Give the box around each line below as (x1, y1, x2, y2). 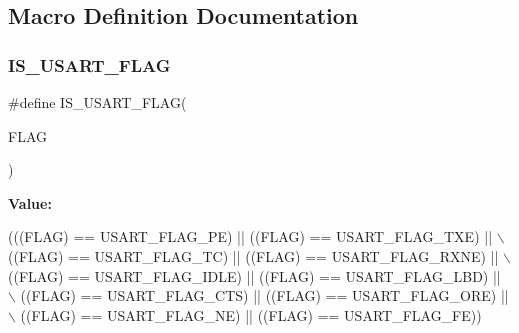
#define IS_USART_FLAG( (8, 92, 187, 112)
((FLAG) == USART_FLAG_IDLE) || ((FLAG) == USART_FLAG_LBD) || (8, 265, 501, 286)
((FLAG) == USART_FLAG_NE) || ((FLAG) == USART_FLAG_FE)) (20, 304, 482, 325)
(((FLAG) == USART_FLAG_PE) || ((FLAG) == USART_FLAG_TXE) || (8, 226, 493, 247)
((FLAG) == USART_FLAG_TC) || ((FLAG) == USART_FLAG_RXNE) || (8, 245, 499, 266)
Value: (8, 192, 52, 213)
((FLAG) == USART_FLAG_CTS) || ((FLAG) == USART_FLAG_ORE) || (20, 285, 509, 306)
